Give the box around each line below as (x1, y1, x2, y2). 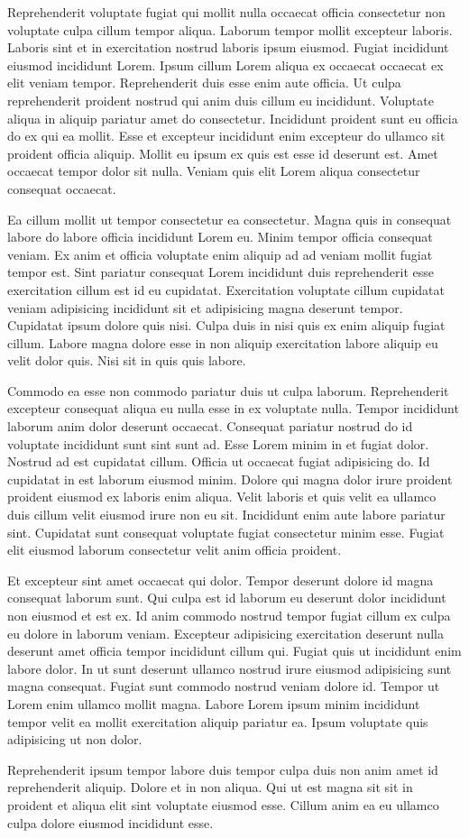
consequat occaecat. (7, 179, 116, 198)
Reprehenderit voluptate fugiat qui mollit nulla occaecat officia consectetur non (7, 3, 446, 21)
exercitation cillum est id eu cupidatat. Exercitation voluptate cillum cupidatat (7, 280, 445, 299)
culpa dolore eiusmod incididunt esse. (7, 813, 214, 832)
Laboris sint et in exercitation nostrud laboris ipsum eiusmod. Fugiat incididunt (7, 38, 449, 57)
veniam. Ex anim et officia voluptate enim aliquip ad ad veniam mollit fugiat (7, 244, 433, 263)
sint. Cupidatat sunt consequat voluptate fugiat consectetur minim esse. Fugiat (7, 522, 445, 541)
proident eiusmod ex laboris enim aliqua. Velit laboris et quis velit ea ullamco (7, 487, 437, 506)
